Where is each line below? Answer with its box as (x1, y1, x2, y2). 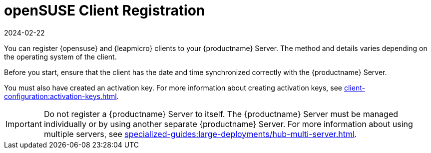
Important (5, 118, 42, 129)
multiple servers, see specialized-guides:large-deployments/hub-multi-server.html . (43, 128, 357, 139)
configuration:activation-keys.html (4, 91, 117, 100)
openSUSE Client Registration (4, 2, 205, 19)
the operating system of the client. (4, 52, 117, 61)
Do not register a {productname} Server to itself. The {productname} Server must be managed (43, 108, 399, 119)
